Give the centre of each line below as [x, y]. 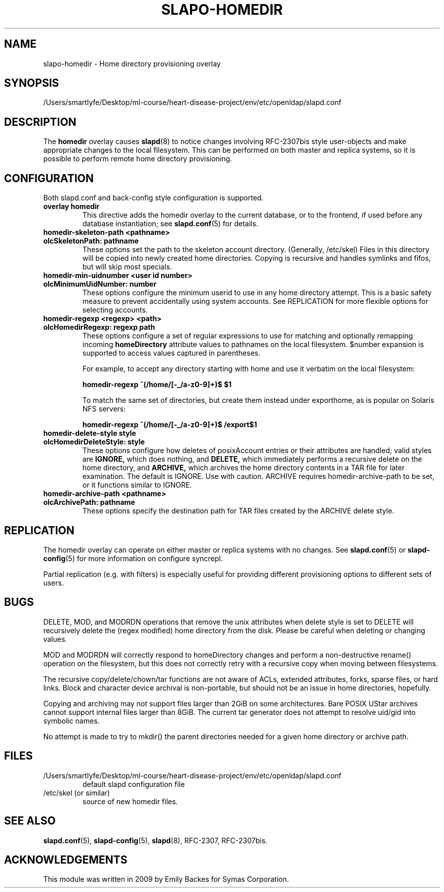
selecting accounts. [115, 310]
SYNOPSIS [32, 83]
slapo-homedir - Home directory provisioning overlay [132, 63]
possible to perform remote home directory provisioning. [138, 159]
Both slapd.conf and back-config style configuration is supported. [153, 198]
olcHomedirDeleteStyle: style [94, 442]
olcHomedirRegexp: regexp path [99, 327]
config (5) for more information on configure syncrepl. [133, 558]
